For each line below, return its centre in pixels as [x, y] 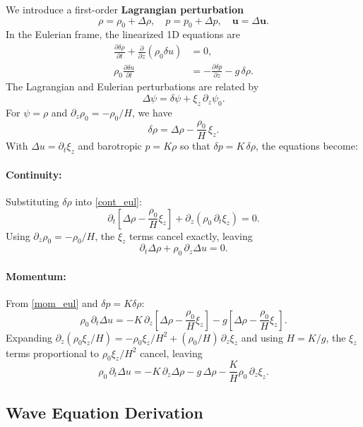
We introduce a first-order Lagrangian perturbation [125, 9]
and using [262, 337]
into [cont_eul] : [108, 202]
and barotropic [110, 146]
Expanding [29, 337]
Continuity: [34, 174]
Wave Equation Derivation [105, 412]
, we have [152, 112]
